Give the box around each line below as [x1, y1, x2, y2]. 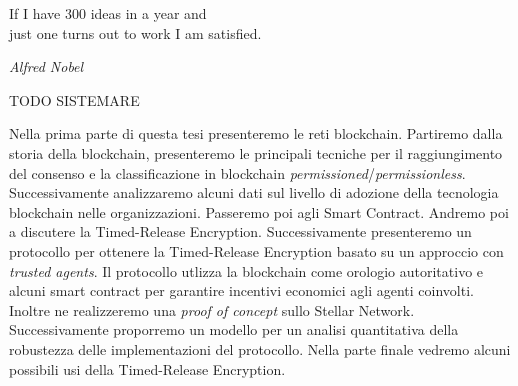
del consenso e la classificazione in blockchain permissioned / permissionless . [9, 162, 466, 183]
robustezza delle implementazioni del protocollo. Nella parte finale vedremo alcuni [9, 338, 511, 359]
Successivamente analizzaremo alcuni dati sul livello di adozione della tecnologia [9, 182, 499, 203]
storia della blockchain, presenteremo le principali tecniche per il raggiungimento [9, 142, 503, 163]
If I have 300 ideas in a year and [9, 3, 207, 23]
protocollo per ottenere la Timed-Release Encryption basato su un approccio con [9, 240, 504, 261]
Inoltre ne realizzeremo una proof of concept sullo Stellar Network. [9, 299, 415, 320]
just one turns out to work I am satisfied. [9, 22, 262, 43]
